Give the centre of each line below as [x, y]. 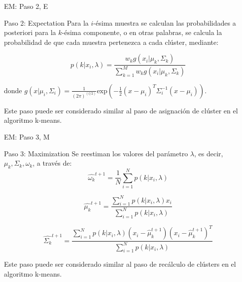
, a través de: [52, 163]
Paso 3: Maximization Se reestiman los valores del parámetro [96, 153]
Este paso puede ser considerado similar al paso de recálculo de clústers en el [120, 264]
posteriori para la [30, 32]
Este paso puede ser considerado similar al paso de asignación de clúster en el [121, 110]
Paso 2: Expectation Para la [46, 22]
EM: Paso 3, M [27, 137]
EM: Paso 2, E [26, 6]
